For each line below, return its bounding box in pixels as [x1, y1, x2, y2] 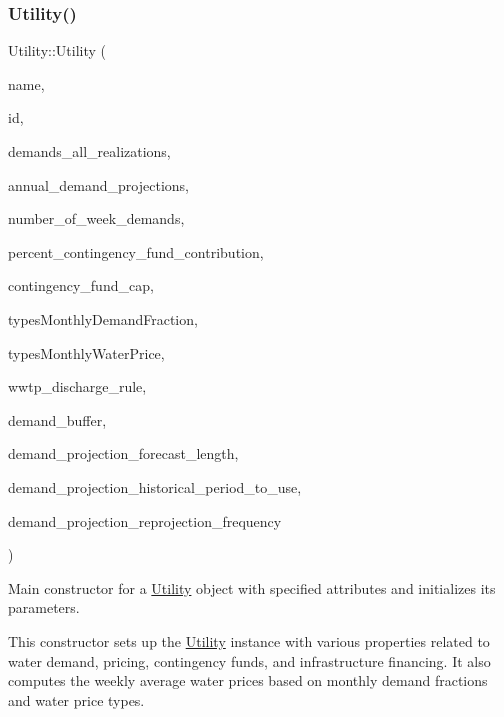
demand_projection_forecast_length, [8, 443, 239, 464]
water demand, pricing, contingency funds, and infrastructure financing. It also [8, 650, 491, 671]
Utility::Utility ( [8, 40, 107, 61]
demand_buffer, [8, 409, 107, 430]
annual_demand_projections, [8, 174, 189, 195]
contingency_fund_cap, [8, 275, 154, 296]
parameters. [8, 597, 80, 618]
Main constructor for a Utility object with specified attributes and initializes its [8, 577, 496, 598]
